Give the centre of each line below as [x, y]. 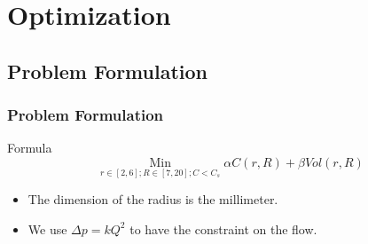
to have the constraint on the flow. [223, 228]
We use [47, 228]
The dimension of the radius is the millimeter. [153, 199]
